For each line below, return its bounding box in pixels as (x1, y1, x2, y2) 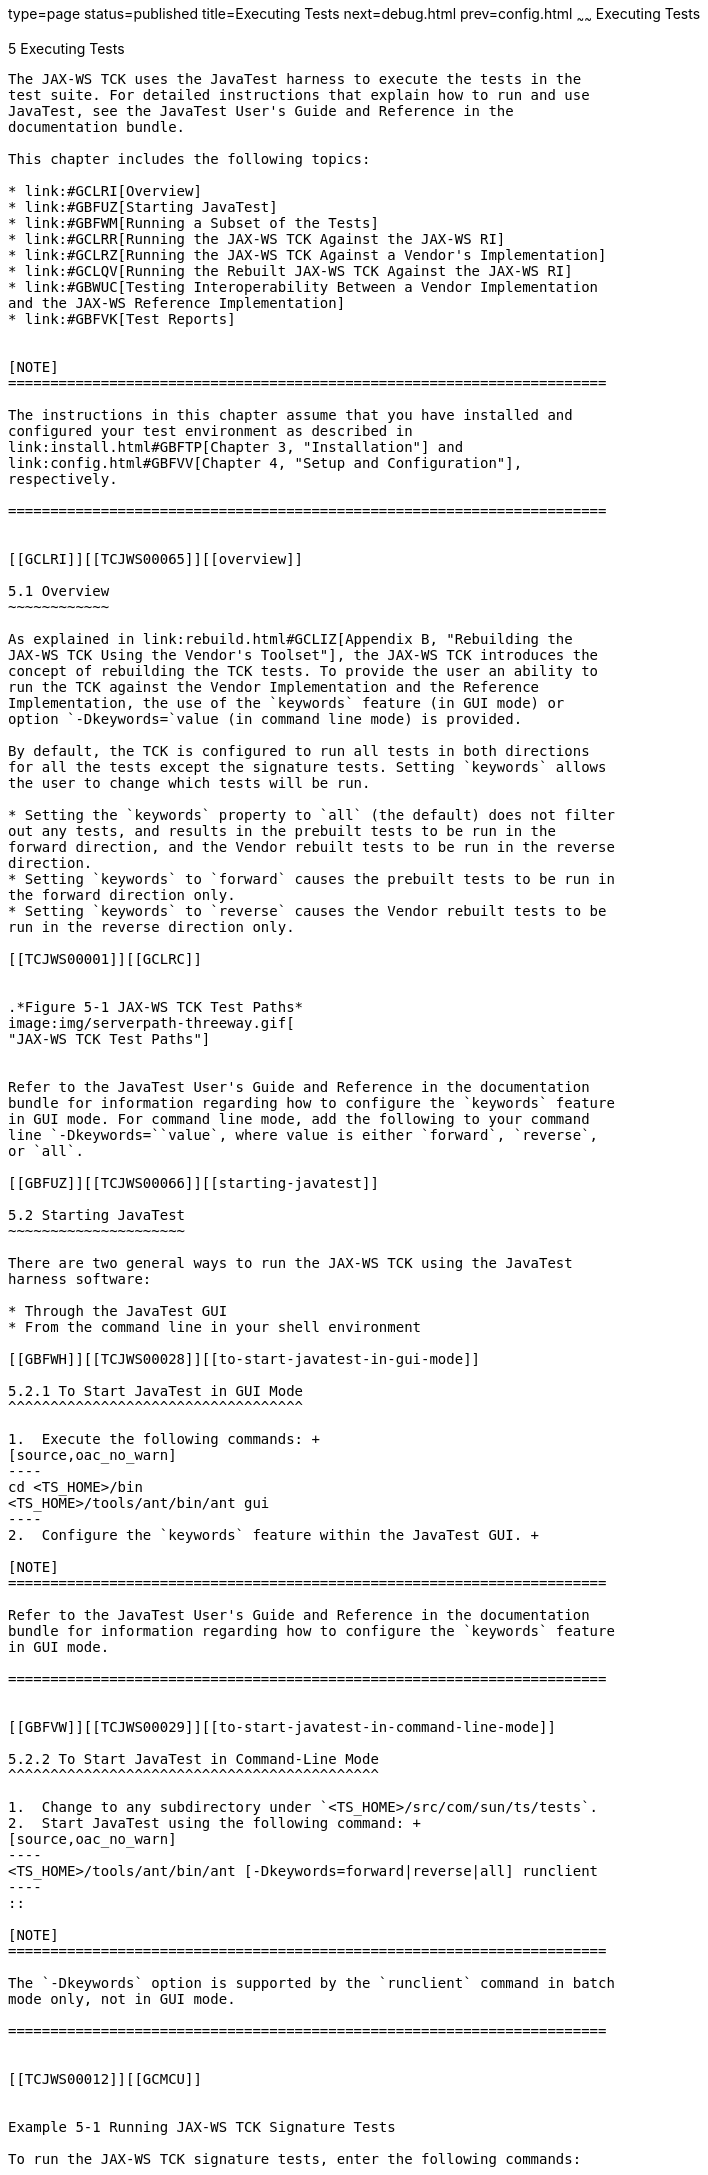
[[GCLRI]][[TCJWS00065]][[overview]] (8, 550, 304, 567)
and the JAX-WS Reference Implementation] (8, 294, 346, 311)
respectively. (8, 470, 118, 487)
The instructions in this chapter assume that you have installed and (8, 406, 573, 423)
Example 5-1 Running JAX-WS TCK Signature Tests (8, 2118, 396, 2135)
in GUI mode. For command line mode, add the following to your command (8, 1110, 590, 1127)
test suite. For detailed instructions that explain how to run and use (8, 86, 590, 103)
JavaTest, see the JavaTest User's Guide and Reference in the (8, 102, 514, 119)
